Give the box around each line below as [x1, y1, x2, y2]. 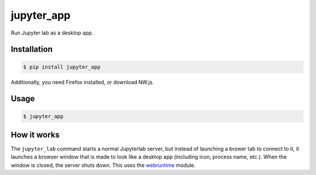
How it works [11, 129, 60, 140]
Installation [11, 44, 53, 54]
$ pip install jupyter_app [23, 63, 101, 70]
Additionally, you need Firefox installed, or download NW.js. [11, 78, 154, 85]
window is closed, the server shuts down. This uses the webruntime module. [11, 162, 196, 169]
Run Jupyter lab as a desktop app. [11, 29, 94, 36]
